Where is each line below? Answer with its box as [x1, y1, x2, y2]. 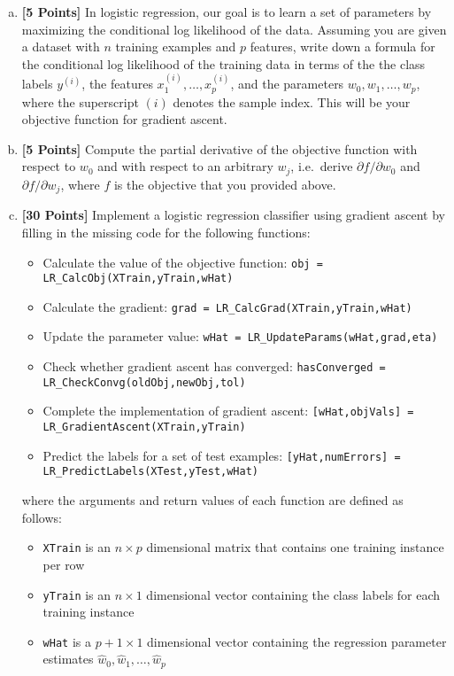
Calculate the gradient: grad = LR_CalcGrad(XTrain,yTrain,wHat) [42, 297, 412, 315]
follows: [21, 508, 62, 526]
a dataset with [21, 37, 100, 56]
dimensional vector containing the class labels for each [146, 585, 441, 603]
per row [42, 555, 85, 573]
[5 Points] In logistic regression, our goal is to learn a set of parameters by [21, 3, 432, 20]
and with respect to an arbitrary [97, 157, 273, 175]
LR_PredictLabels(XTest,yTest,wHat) [42, 465, 258, 478]
